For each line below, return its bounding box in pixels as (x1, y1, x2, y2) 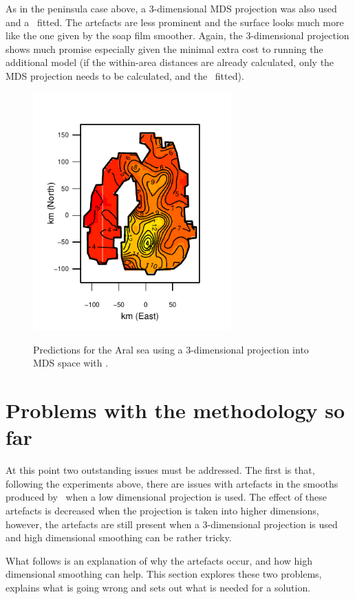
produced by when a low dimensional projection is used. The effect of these (6, 490, 327, 504)
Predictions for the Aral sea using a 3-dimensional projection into (33, 342, 309, 356)
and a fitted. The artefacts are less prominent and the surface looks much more (6, 14, 344, 29)
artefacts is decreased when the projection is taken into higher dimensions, (6, 503, 319, 518)
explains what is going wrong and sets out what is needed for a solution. (6, 580, 311, 594)
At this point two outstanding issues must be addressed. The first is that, (6, 463, 315, 477)
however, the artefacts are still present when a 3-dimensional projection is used (6, 516, 338, 531)
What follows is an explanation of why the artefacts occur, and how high (6, 553, 312, 567)
